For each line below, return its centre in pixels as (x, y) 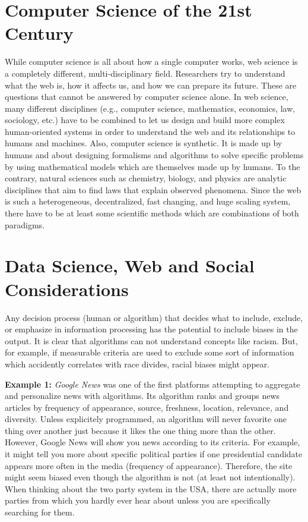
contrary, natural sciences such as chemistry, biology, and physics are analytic (146, 178)
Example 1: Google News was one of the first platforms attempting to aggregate (153, 384)
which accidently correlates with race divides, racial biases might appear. (137, 364)
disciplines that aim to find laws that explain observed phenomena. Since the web (153, 189)
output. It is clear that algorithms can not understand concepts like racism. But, (151, 340)
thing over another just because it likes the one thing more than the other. (140, 430)
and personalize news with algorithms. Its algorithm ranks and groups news (142, 396)
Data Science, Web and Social (130, 265)
